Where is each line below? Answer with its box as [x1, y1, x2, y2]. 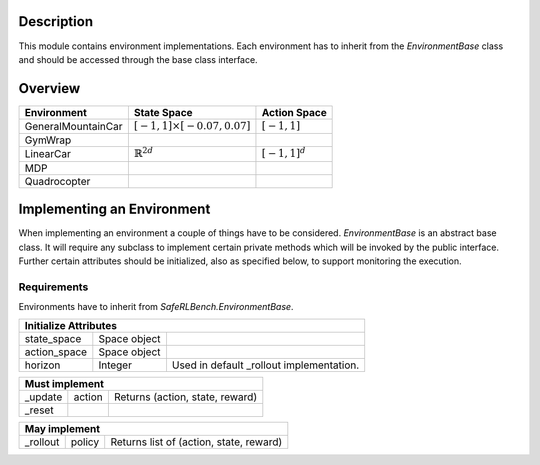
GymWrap [24, 133, 72, 147]
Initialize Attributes [24, 319, 118, 333]
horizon [24, 358, 61, 372]
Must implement [24, 377, 105, 391]
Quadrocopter [24, 174, 91, 188]
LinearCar [24, 147, 72, 161]
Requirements [18, 280, 89, 294]
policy [70, 435, 100, 449]
